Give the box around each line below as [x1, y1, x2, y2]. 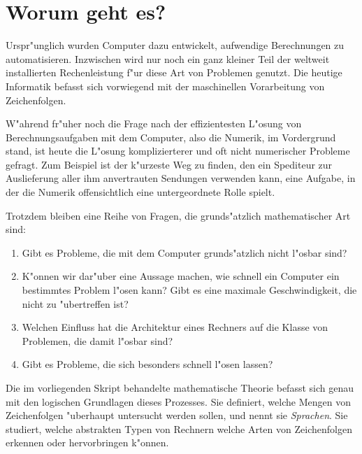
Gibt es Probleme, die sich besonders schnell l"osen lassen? [22, 357, 273, 371]
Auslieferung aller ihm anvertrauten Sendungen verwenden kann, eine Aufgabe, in [6, 171, 356, 185]
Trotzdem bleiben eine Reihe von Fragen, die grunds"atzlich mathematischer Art [6, 208, 351, 222]
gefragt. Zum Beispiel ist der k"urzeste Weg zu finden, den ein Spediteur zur [6, 157, 333, 171]
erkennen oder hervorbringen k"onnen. [6, 435, 169, 450]
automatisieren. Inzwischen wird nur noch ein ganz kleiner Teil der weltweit [6, 51, 330, 66]
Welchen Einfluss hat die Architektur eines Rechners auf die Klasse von [22, 320, 328, 334]
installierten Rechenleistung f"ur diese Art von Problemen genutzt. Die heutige [6, 65, 342, 80]
